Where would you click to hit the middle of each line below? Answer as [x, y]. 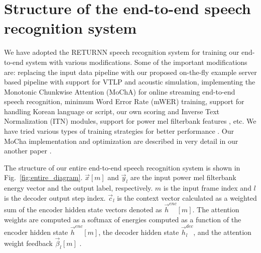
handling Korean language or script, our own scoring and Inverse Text [112, 111]
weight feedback [28, 243]
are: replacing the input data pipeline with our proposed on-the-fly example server [130, 72]
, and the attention [222, 232]
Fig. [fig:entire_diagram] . [43, 177]
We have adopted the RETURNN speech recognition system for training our [122, 52]
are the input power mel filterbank [183, 177]
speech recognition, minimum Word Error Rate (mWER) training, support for [124, 101]
